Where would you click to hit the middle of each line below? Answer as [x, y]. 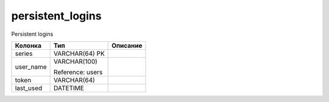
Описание [127, 46]
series [24, 53]
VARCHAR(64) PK [79, 53]
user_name [31, 67]
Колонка [28, 46]
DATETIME [69, 88]
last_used [29, 88]
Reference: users [78, 72]
